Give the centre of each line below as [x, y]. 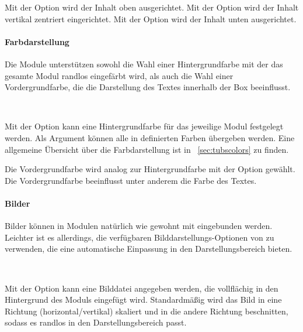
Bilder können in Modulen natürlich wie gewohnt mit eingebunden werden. [139, 226]
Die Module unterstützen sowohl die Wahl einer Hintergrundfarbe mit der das [144, 64]
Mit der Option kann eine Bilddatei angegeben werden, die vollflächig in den [142, 288]
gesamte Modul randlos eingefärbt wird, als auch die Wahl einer [119, 75]
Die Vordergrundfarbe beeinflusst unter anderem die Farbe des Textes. [131, 180]
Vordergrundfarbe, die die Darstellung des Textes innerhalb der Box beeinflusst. [148, 87]
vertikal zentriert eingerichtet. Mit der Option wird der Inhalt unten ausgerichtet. [151, 18]
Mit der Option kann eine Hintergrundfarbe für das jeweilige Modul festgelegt [144, 126]
